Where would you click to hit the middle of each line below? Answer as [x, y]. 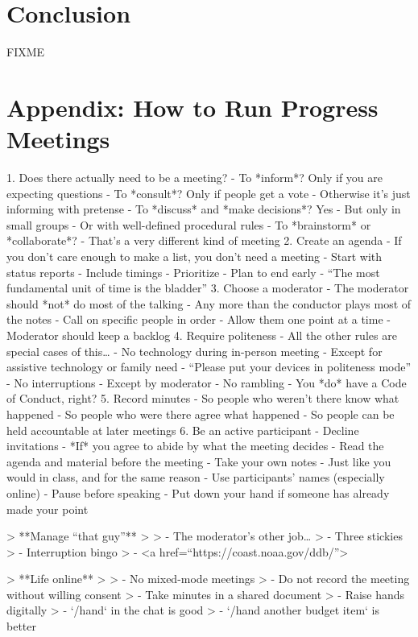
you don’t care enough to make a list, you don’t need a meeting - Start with [195, 256]
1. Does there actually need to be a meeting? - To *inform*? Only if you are [195, 178]
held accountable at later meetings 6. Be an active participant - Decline [183, 430]
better [21, 626]
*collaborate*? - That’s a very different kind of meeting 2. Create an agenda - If [204, 240]
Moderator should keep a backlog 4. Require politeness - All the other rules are [202, 335]
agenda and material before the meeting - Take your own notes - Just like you [199, 461]
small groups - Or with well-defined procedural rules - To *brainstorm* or [189, 224]
